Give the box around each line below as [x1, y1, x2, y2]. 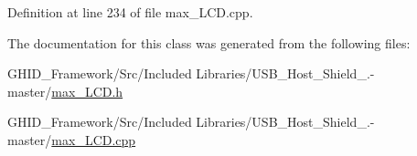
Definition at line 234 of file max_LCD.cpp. [7, 3, 253, 21]
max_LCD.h [51, 81, 123, 100]
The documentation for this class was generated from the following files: [7, 33, 411, 52]
